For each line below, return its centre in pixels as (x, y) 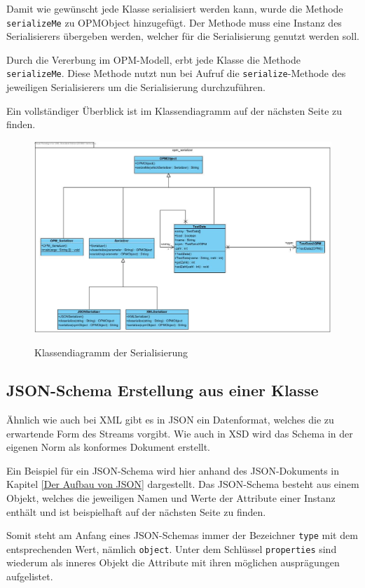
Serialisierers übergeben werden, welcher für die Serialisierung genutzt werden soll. (183, 36)
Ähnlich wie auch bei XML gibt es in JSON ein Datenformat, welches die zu (170, 419)
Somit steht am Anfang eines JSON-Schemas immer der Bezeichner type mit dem (182, 535)
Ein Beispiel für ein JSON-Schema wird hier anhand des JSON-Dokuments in (173, 470)
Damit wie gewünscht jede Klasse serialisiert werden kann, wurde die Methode (175, 8)
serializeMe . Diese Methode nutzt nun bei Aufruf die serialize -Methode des (176, 73)
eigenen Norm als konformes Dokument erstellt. (109, 447)
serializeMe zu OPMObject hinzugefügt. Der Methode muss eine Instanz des (174, 22)
